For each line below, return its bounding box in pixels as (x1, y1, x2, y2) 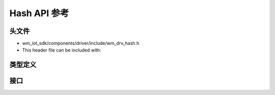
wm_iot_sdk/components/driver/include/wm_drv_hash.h (22, 40, 140, 46)
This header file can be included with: (22, 47, 101, 53)
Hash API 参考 (9, 8, 69, 19)
